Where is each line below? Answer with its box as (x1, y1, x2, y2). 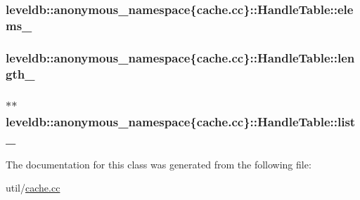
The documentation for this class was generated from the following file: (6, 156, 311, 171)
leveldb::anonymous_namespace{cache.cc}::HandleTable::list (6, 113, 356, 131)
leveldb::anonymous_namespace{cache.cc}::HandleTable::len (6, 48, 355, 66)
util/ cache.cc (6, 180, 60, 195)
